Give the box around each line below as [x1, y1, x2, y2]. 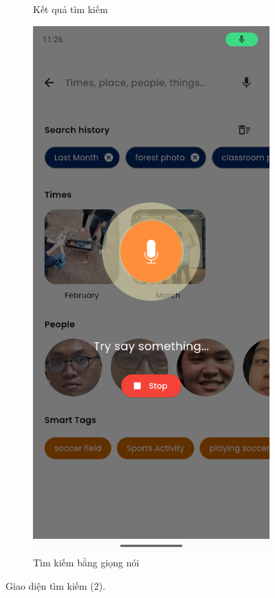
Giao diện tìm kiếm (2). [5, 578, 106, 592]
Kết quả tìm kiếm [33, 2, 108, 16]
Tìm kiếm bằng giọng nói [33, 555, 140, 569]
